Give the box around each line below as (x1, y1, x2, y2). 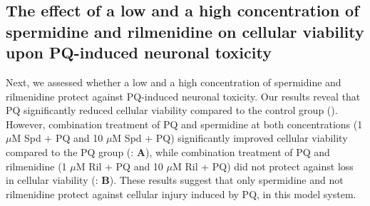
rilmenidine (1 (6, 158, 67, 173)
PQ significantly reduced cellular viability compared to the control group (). (6, 103, 338, 118)
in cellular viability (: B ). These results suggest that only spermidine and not (6, 172, 344, 187)
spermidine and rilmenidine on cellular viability (6, 20, 364, 42)
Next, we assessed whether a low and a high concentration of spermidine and (6, 74, 341, 89)
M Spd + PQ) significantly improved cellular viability (112, 130, 348, 145)
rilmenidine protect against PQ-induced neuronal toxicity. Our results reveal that (6, 88, 361, 103)
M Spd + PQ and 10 (11, 130, 103, 145)
